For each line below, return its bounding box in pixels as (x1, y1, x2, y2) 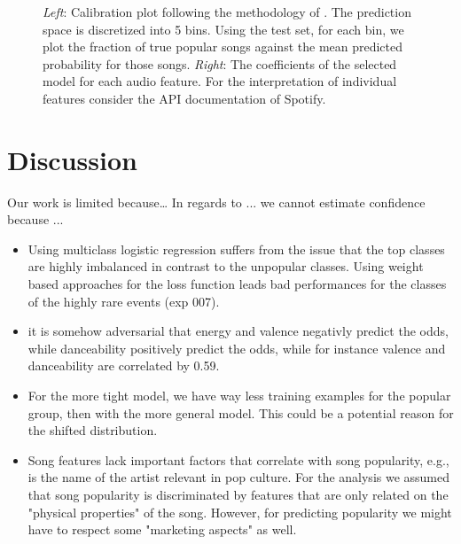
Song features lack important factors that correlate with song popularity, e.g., (27, 450, 449, 469)
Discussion (7, 141, 137, 177)
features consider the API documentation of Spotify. (43, 89, 326, 107)
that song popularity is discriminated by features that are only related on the (27, 486, 449, 503)
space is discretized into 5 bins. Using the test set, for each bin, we (43, 19, 404, 38)
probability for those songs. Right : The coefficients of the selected (43, 54, 397, 73)
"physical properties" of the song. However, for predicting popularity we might (27, 502, 452, 521)
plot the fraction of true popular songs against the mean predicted (43, 37, 403, 56)
